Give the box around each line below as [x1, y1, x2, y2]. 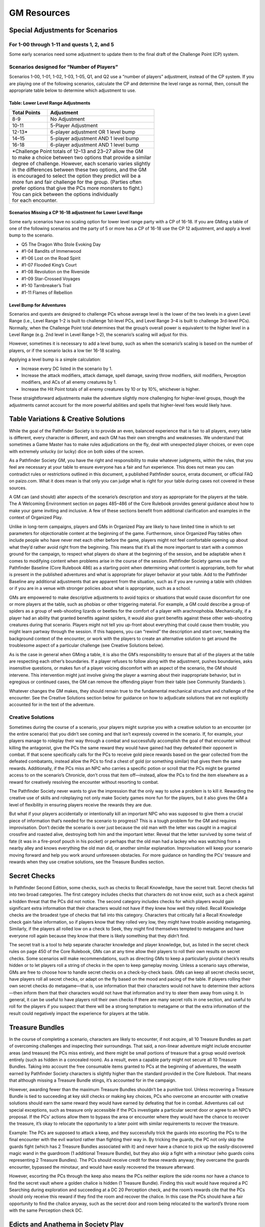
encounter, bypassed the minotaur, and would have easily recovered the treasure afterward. [9, 1164, 195, 1170]
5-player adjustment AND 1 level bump [50, 135, 139, 142]
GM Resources [9, 7, 71, 18]
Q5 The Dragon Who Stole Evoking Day [21, 241, 101, 247]
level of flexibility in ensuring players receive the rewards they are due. [9, 801, 152, 807]
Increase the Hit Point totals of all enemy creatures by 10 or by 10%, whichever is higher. [21, 386, 200, 392]
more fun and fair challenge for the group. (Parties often [12, 178, 142, 185]
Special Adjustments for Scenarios [9, 26, 118, 34]
